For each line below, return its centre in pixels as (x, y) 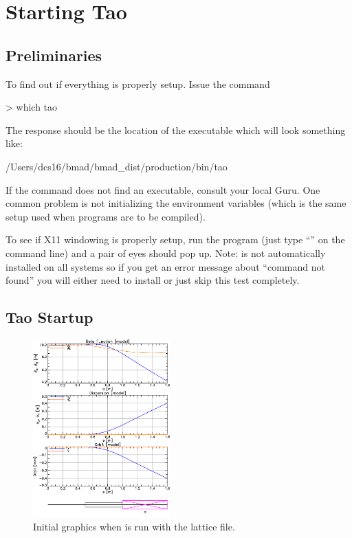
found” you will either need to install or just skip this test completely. (153, 280)
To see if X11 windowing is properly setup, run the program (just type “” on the (175, 239)
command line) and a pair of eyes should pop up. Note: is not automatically (166, 253)
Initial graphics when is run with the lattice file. (134, 527)
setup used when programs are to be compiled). (106, 216)
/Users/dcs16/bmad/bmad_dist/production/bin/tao (117, 166)
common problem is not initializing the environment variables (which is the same (176, 203)
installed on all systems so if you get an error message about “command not (165, 266)
